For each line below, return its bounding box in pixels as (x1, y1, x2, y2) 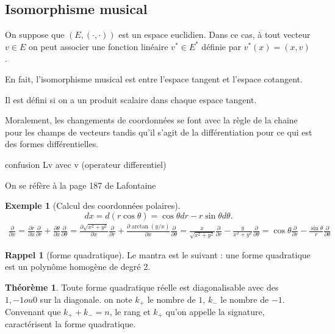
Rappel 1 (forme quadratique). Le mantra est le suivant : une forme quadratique (5, 248, 311, 261)
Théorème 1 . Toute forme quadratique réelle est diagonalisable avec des (5, 280, 279, 293)
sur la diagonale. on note (40, 292, 132, 305)
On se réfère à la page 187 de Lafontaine (5, 178, 156, 191)
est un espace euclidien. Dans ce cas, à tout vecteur (118, 28, 311, 41)
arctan (131, 223, 148, 230)
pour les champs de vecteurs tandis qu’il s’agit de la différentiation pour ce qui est (5, 125, 312, 138)
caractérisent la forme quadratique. (5, 318, 136, 330)
